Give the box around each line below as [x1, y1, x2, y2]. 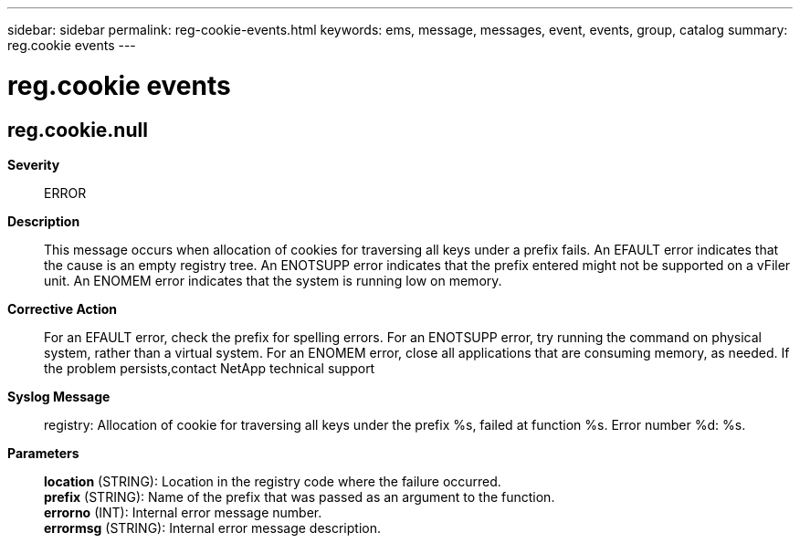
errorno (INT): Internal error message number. [44, 504, 322, 520]
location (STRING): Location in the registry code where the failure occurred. [44, 473, 501, 489]
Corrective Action [7, 300, 117, 317]
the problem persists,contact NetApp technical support [44, 360, 375, 376]
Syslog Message [7, 388, 111, 404]
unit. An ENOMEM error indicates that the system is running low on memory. [44, 272, 502, 288]
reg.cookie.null [7, 118, 148, 141]
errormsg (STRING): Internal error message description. [44, 519, 381, 536]
